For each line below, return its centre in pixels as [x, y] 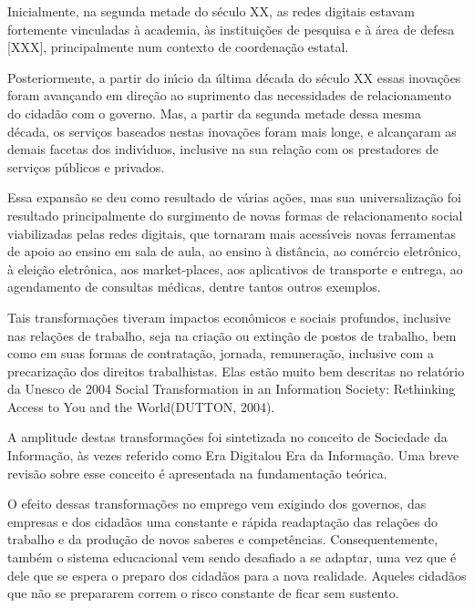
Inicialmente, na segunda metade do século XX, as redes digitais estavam [211, 11]
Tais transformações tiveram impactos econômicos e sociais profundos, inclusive [229, 317]
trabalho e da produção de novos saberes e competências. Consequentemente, [223, 539]
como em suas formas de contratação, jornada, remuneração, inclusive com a [221, 353]
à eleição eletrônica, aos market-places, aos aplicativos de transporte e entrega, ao [235, 268]
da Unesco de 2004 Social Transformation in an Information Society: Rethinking [232, 389]
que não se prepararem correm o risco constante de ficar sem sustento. [203, 593]
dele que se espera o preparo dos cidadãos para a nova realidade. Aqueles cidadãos [237, 575]
